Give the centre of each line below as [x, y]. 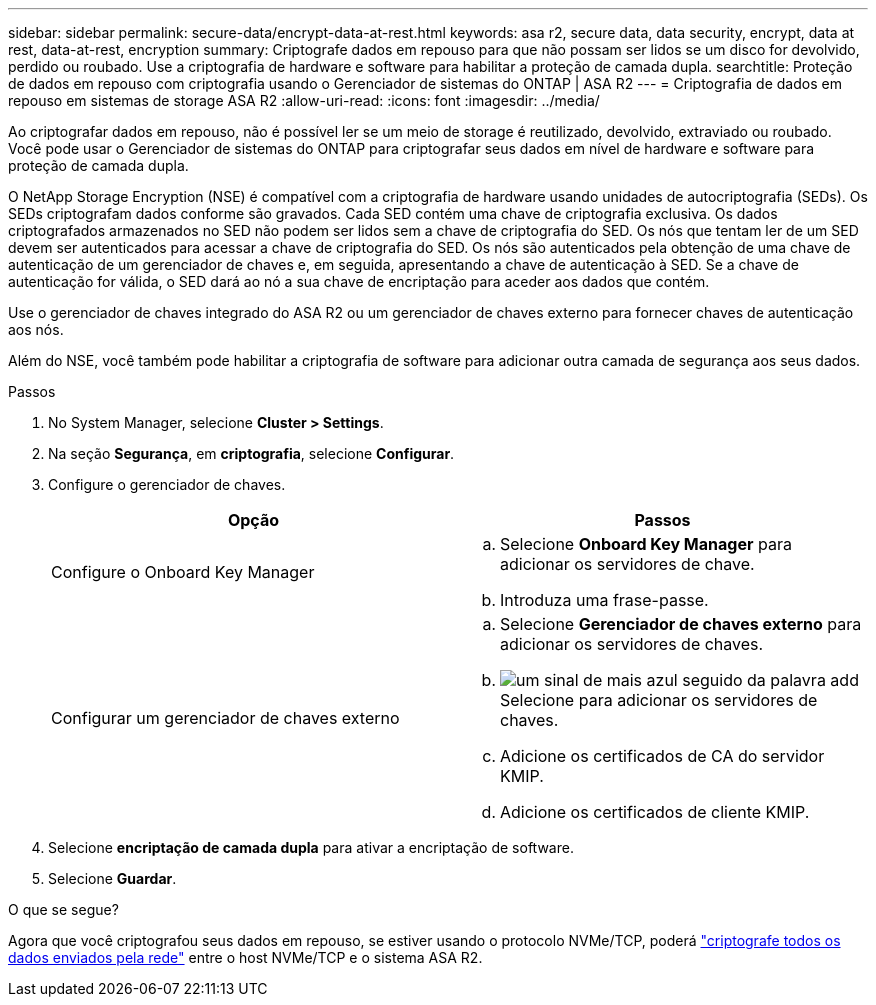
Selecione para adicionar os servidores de [659, 700]
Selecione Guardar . [112, 878]
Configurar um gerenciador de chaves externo [225, 718]
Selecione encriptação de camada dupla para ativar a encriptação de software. [311, 847]
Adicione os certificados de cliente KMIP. [655, 812]
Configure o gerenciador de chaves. [167, 484]
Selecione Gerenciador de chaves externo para [681, 624]
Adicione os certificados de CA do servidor [662, 756]
